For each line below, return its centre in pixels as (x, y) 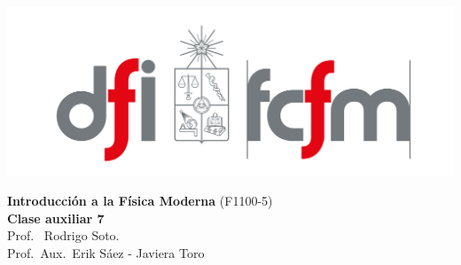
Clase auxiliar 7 (56, 218)
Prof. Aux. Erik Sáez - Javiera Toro (106, 252)
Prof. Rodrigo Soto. (63, 235)
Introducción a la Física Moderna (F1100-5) (140, 201)
